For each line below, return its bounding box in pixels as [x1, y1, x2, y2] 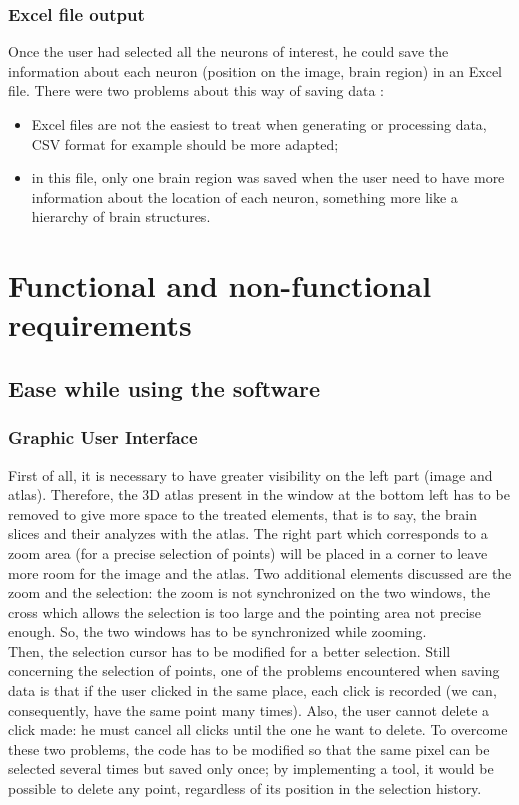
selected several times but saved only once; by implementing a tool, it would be [8, 758, 494, 779]
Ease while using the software [8, 372, 320, 403]
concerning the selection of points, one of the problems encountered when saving [8, 660, 500, 681]
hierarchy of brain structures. [31, 206, 211, 227]
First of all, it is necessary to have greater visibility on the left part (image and [8, 464, 493, 485]
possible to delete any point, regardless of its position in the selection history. [8, 778, 482, 799]
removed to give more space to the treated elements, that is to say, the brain [8, 503, 477, 524]
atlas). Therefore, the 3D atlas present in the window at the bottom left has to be [8, 484, 510, 505]
